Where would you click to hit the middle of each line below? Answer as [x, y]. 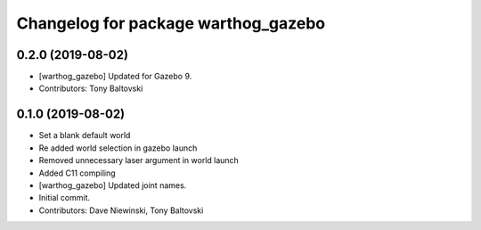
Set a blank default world [85, 136]
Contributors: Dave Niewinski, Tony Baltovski [121, 210]
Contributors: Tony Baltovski [91, 88]
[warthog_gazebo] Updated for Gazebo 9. [115, 77]
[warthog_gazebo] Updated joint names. [113, 185]
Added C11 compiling [77, 173]
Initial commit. [65, 198]
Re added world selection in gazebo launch [118, 148]
